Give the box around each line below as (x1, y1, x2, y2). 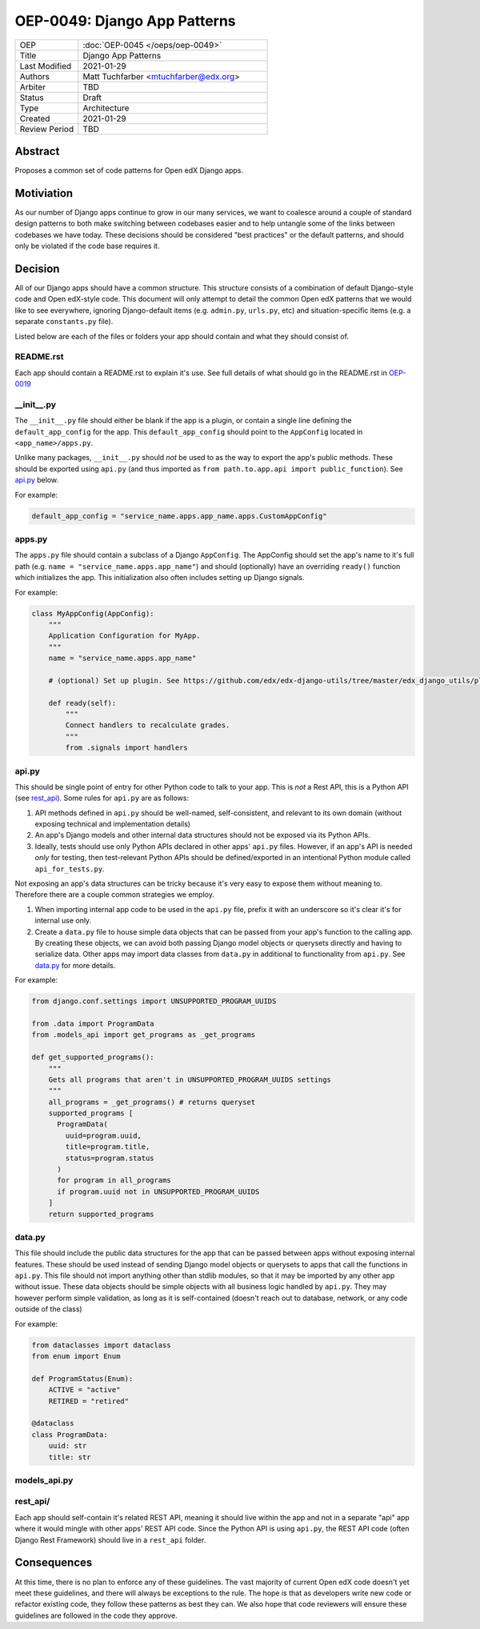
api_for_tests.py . (34, 864, 105, 874)
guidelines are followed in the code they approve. (14, 1611, 178, 1620)
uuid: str (48, 1441, 87, 1451)
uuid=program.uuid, (65, 1131, 142, 1140)
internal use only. (34, 916, 92, 926)
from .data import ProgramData (31, 1019, 155, 1028)
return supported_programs (48, 1209, 155, 1219)
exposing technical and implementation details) (34, 819, 191, 829)
